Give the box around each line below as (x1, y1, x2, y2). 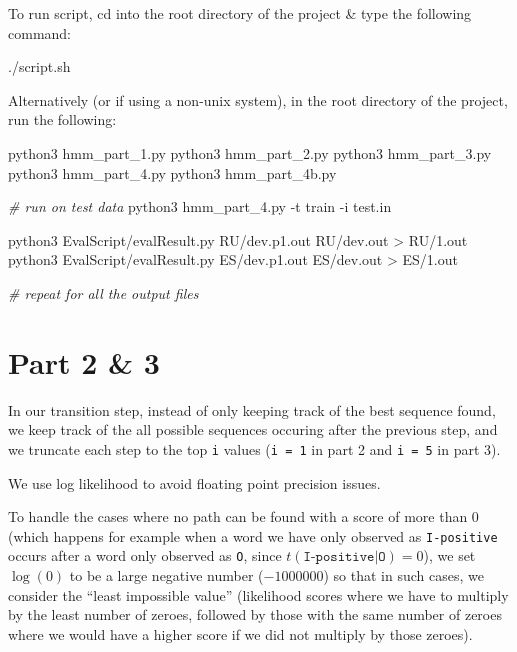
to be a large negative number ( (69, 565, 264, 585)
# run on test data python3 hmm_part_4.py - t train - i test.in (8, 196, 392, 217)
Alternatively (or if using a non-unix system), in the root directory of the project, (8, 89, 508, 110)
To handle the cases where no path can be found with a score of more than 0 (8, 506, 479, 527)
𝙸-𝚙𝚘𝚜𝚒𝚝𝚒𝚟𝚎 (303, 550, 375, 565)
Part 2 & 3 (8, 341, 160, 382)
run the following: (8, 109, 117, 130)
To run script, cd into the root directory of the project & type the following (8, 3, 472, 23)
